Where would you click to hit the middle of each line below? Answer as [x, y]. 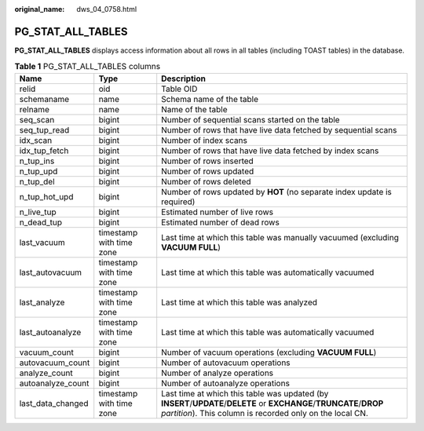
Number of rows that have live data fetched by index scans [270, 151]
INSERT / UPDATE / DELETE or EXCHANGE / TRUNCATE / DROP [272, 403]
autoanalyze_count [54, 383]
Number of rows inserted [208, 161]
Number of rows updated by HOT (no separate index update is [277, 192]
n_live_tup [38, 212]
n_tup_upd [38, 171]
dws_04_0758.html [107, 9]
